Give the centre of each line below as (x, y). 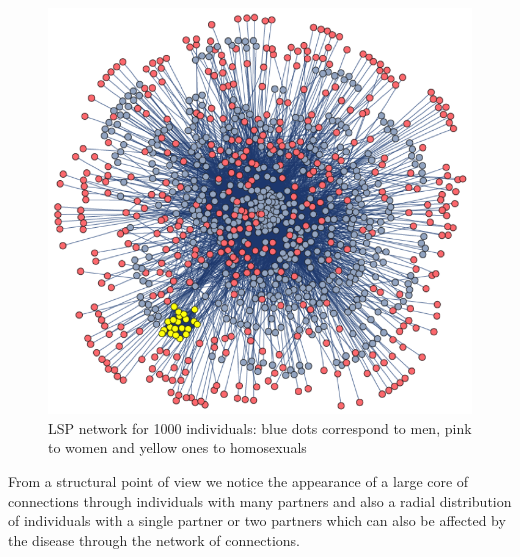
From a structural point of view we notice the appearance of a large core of (238, 481)
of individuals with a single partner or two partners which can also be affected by (257, 520)
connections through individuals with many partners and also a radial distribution (260, 500)
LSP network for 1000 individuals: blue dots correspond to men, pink (260, 427)
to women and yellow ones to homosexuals (177, 447)
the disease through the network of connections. (154, 539)
